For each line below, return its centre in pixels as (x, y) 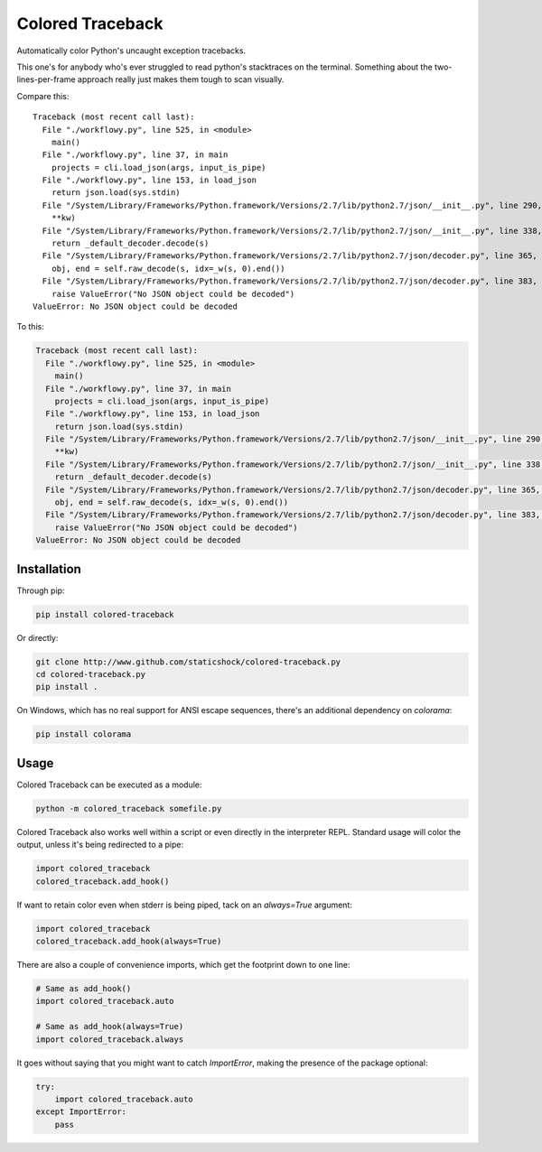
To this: (30, 327)
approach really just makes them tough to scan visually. (181, 79)
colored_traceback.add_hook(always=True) (129, 941)
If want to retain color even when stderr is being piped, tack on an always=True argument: (184, 905)
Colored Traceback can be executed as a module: (109, 785)
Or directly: (37, 637)
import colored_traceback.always (110, 1039)
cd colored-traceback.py (91, 674)
